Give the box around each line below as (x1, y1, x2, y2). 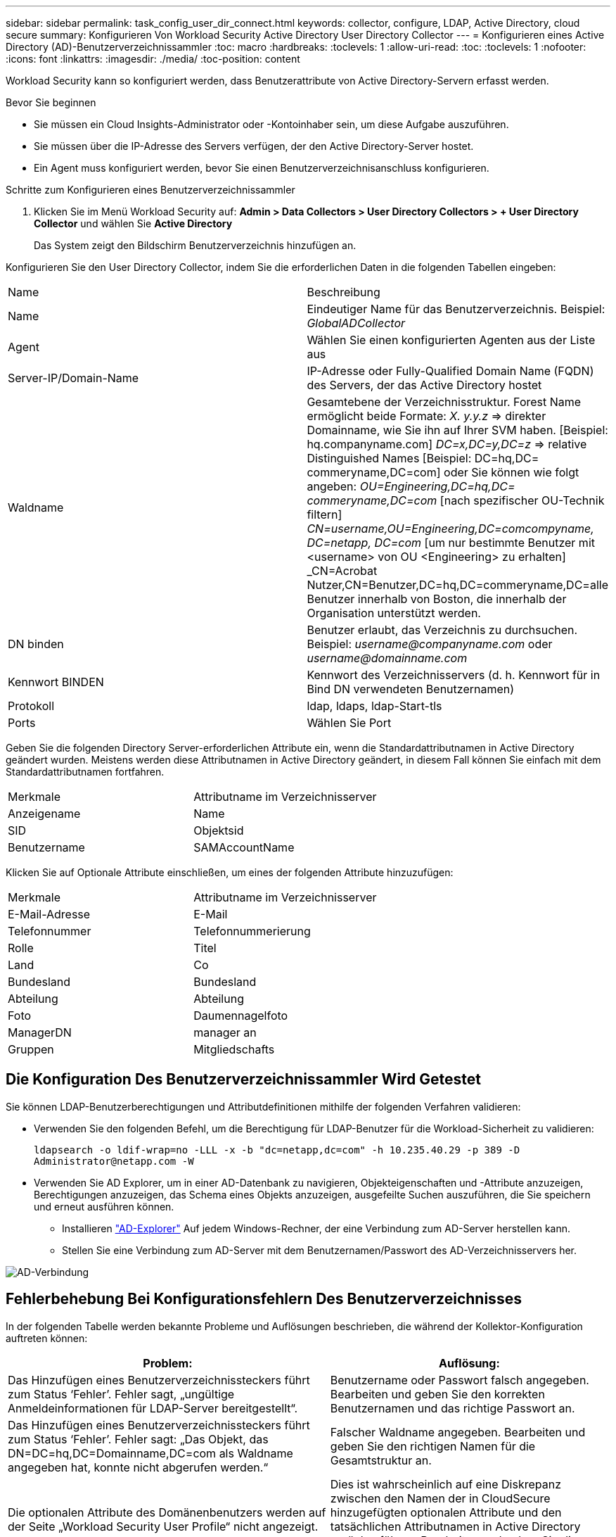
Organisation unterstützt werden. (307, 606, 481, 620)
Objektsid (193, 823, 244, 837)
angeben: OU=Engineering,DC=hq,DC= (307, 479, 515, 493)
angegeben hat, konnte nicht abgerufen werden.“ (8, 1460, 269, 1474)
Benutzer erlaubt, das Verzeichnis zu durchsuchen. (307, 623, 578, 637)
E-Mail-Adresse (8, 907, 91, 921)
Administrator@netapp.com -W (34, 1155, 194, 1167)
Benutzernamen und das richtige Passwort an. (330, 1400, 575, 1415)
